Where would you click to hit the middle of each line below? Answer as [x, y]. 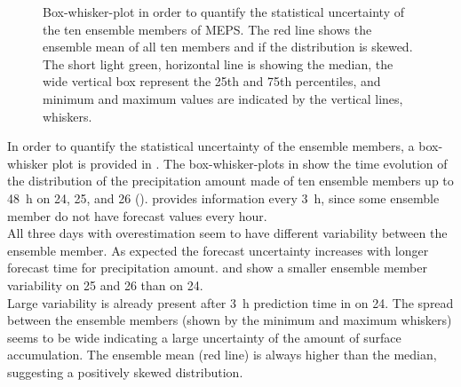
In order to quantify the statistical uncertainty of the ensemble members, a [211, 146]
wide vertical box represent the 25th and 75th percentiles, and [212, 81]
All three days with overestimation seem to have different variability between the [227, 233]
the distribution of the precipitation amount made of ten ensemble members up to [230, 181]
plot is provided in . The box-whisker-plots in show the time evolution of [250, 163]
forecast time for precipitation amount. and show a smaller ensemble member [217, 268]
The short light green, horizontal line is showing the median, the [218, 63]
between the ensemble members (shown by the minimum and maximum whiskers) [230, 320]
